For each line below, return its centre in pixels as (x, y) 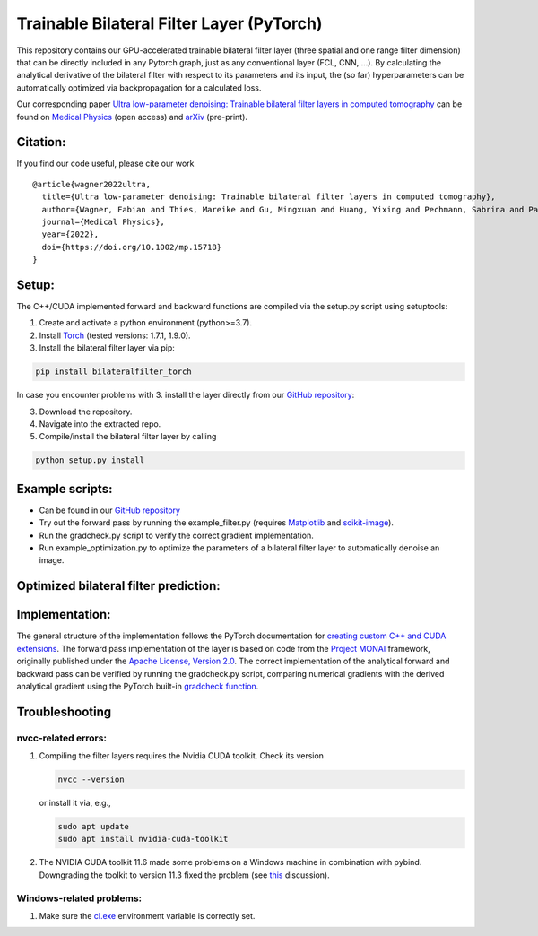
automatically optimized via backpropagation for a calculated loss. (139, 87)
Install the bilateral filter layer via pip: (107, 348)
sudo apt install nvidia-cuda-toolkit (143, 839)
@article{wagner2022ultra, (92, 184)
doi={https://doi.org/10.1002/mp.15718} (132, 247)
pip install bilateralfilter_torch (113, 372)
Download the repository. (86, 412)
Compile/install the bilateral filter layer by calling (128, 437)
